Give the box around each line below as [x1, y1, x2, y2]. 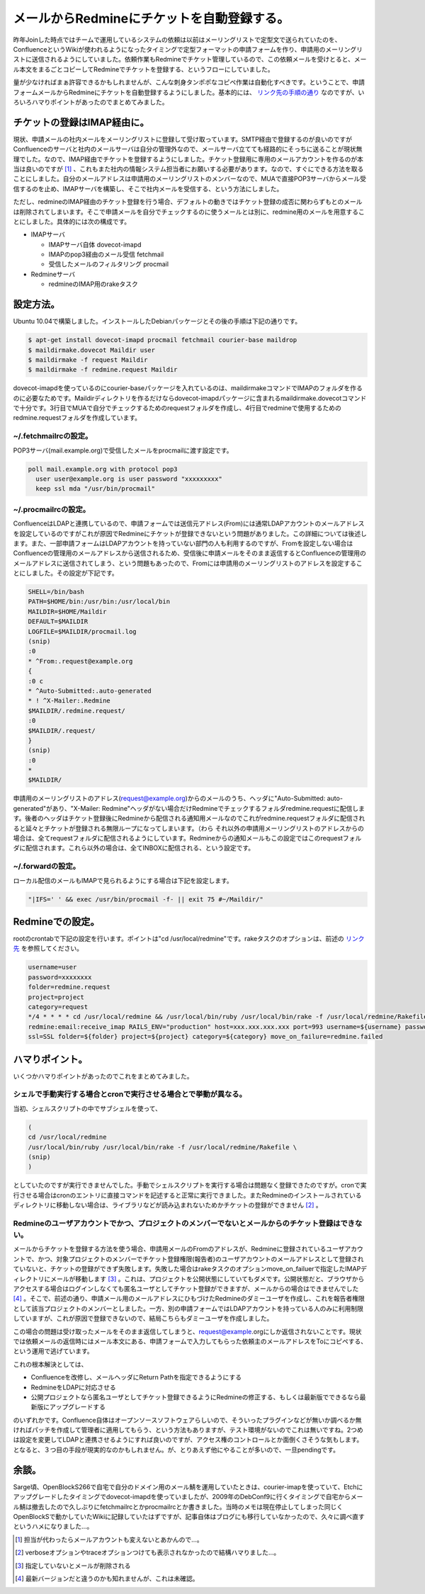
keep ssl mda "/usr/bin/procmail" [35, 485, 156, 493]
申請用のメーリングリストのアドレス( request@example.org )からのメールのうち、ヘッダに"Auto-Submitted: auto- [13, 794, 344, 803]
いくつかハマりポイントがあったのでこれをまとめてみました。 [13, 1071, 193, 1080]
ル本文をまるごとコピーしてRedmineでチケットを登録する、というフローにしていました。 [13, 64, 274, 74]
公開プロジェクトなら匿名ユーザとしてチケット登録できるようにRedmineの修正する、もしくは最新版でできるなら [30, 1392, 361, 1401]
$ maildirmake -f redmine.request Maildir [28, 365, 178, 374]
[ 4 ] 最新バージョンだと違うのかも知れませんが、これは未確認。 [15, 1574, 199, 1583]
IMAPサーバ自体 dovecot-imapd [48, 240, 142, 249]
